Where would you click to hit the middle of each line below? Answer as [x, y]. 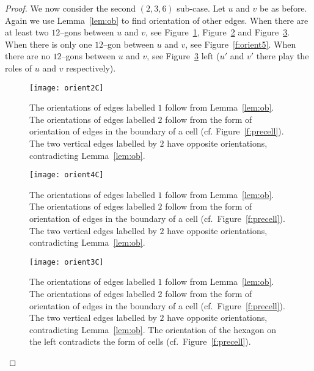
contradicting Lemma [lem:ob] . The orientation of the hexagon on [153, 329]
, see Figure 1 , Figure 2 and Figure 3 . [218, 32]
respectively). [91, 68]
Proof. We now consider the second [71, 8]
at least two [27, 32]
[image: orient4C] [67, 175]
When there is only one [49, 44]
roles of [19, 68]
